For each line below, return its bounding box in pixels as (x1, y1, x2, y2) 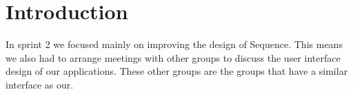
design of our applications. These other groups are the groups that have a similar (6, 64, 348, 78)
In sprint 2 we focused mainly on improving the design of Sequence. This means (6, 37, 343, 51)
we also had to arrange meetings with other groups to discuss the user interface (6, 50, 341, 64)
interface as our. (6, 77, 74, 91)
